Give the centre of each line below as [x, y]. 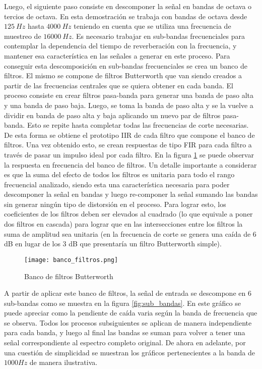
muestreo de [23, 36]
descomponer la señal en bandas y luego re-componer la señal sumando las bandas [131, 194]
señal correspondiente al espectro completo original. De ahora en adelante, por [125, 342]
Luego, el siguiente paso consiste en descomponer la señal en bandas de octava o [128, 6]
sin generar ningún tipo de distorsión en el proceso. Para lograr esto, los [115, 204]
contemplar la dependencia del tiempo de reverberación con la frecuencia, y [120, 46]
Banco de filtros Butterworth [69, 276]
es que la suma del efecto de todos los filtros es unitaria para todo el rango [119, 174]
